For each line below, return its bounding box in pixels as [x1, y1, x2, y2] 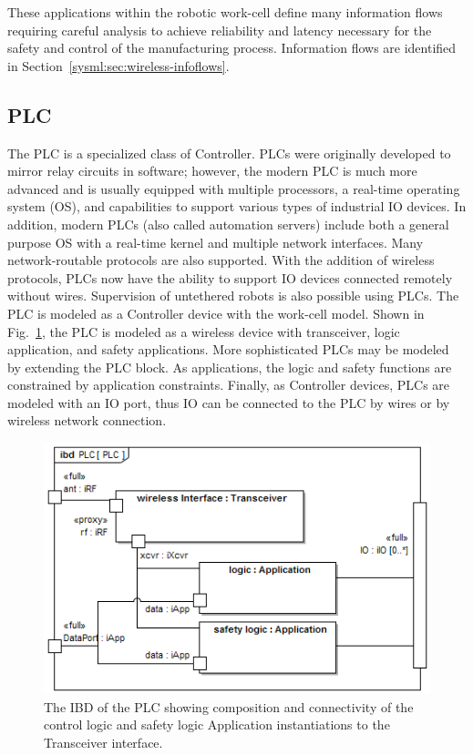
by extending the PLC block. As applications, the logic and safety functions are [7, 357, 452, 376]
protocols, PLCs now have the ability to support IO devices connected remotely [7, 268, 453, 287]
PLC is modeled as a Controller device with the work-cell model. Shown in [7, 303, 425, 322]
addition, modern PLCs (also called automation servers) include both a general [7, 214, 449, 233]
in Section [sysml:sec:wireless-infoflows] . [7, 56, 230, 75]
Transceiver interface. [44, 732, 163, 751]
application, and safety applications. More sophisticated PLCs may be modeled [7, 340, 449, 359]
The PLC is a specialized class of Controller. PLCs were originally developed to [7, 143, 451, 162]
